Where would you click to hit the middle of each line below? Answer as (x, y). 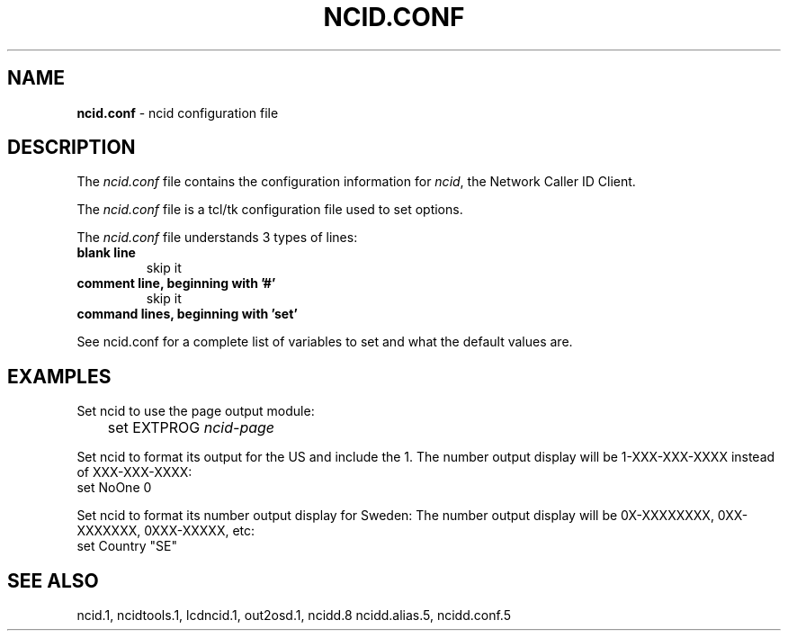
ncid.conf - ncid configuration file (178, 112)
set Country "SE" (127, 546)
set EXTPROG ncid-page (191, 428)
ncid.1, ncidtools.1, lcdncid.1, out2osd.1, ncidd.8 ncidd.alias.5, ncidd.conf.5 (294, 616)
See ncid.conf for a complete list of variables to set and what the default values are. (325, 342)
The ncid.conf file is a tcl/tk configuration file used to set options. (270, 210)
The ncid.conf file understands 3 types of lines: (217, 238)
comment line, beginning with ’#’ (176, 283)
